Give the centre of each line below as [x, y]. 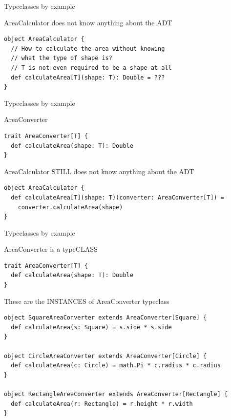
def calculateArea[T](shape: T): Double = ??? [88, 77]
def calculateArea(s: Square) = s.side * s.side [91, 327]
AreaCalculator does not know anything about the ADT [88, 22]
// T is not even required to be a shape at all [91, 68]
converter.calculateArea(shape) [70, 207]
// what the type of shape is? [62, 58]
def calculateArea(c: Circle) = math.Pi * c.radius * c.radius [116, 366]
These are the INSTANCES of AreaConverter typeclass [87, 301]
